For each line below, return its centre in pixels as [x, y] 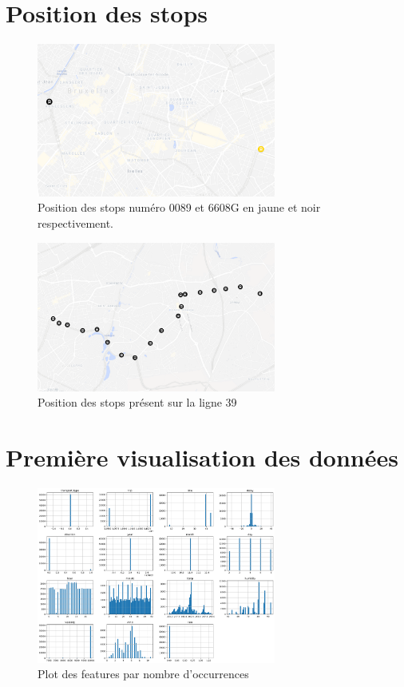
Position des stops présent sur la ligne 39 [137, 402]
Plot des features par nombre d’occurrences [143, 674]
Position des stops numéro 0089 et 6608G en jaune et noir [179, 207]
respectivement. [75, 223]
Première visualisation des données [202, 457]
